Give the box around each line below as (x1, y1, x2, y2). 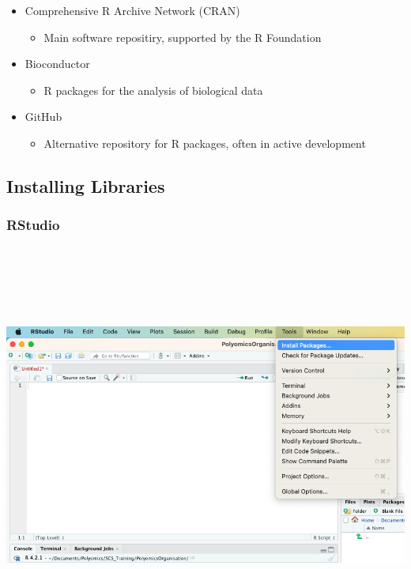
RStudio (6, 215, 60, 235)
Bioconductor (25, 55, 90, 72)
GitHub (25, 108, 62, 125)
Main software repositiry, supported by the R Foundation (43, 28, 322, 45)
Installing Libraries (6, 173, 165, 198)
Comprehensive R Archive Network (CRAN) (25, 2, 240, 18)
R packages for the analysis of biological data (43, 81, 263, 98)
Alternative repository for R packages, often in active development (43, 134, 366, 151)
